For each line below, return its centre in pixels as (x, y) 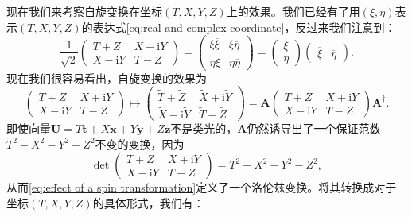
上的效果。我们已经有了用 (293, 11)
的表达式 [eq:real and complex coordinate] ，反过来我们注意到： (239, 27)
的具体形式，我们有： (148, 202)
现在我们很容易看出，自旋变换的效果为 (107, 77)
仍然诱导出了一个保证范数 (314, 128)
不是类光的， (204, 128)
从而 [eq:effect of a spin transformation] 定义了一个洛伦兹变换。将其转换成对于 (202, 187)
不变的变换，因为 (140, 143)
